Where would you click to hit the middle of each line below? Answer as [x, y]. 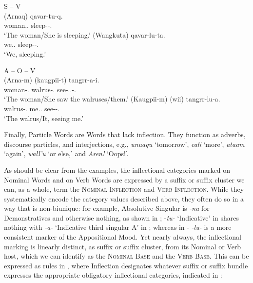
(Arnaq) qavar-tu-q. [33, 15]
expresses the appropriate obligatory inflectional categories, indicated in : [113, 275]
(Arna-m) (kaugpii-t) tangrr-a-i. [52, 80]
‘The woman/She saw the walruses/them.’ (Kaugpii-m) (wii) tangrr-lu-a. [112, 99]
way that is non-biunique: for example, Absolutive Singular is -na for [107, 208]
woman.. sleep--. [28, 25]
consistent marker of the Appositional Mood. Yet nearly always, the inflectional [123, 237]
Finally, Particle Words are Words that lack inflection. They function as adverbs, [125, 134]
